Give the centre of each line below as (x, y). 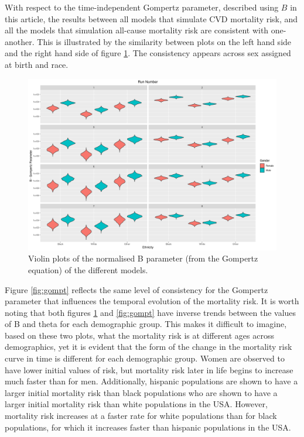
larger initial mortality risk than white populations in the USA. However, (136, 404)
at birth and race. (37, 64)
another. (20, 41)
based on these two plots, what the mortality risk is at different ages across (139, 335)
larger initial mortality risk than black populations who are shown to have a (141, 392)
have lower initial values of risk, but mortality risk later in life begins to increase (149, 369)
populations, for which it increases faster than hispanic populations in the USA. (148, 427)
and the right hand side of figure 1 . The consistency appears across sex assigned (148, 53)
